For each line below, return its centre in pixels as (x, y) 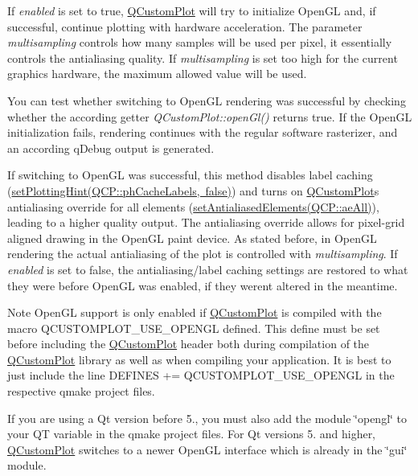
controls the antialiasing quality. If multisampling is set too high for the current (203, 57)
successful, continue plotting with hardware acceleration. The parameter (185, 26)
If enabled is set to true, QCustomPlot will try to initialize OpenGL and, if (192, 10)
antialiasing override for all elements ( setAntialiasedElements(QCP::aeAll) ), (193, 206)
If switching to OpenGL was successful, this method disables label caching (190, 175)
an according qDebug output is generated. (111, 148)
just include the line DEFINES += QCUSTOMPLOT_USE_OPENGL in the (201, 375)
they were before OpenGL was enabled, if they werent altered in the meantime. (203, 285)
